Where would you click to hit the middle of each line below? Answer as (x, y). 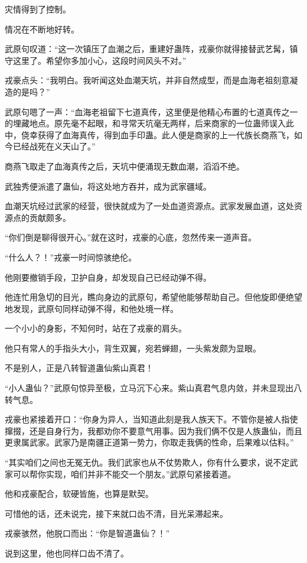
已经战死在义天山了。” (54, 146)
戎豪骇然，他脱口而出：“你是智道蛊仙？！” (87, 533)
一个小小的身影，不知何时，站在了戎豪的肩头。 (96, 328)
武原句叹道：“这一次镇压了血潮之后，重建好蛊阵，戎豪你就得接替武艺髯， (147, 49)
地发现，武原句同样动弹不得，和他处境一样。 (92, 308)
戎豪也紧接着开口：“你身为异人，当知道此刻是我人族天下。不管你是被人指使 (151, 419)
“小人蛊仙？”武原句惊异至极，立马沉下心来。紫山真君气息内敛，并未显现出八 (153, 388)
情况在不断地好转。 (42, 29)
